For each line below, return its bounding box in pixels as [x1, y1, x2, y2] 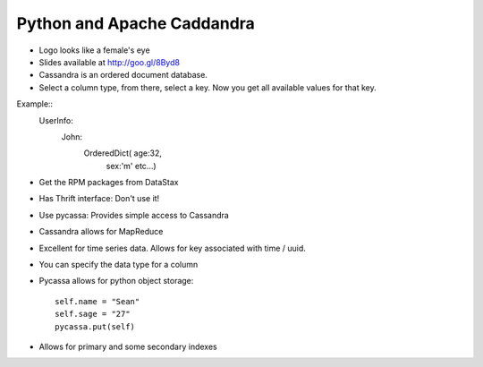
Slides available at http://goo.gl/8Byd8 [38, 56, 181, 67]
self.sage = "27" [55, 309, 131, 320]
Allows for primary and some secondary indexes [38, 341, 218, 352]
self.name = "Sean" [55, 296, 140, 306]
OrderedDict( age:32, [83, 148, 163, 158]
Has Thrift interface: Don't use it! [38, 193, 160, 204]
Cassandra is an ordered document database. [38, 70, 208, 81]
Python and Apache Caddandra [16, 13, 255, 33]
